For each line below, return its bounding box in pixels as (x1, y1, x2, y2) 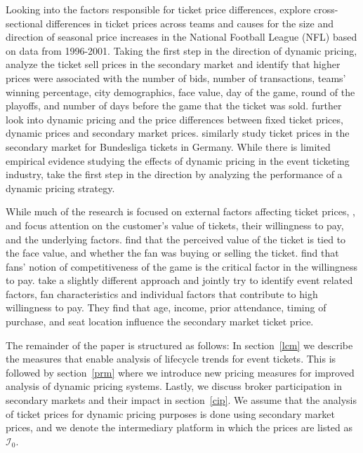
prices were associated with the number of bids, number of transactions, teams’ (6, 70, 346, 85)
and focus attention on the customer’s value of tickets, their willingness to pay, (6, 217, 344, 232)
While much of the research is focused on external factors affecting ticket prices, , (6, 204, 355, 219)
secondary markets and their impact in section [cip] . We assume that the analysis (6, 393, 357, 407)
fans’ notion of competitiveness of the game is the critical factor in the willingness (6, 259, 358, 273)
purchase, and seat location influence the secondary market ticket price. (6, 314, 314, 329)
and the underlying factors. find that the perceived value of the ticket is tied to (6, 231, 346, 246)
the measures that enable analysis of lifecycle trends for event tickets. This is (6, 351, 336, 366)
